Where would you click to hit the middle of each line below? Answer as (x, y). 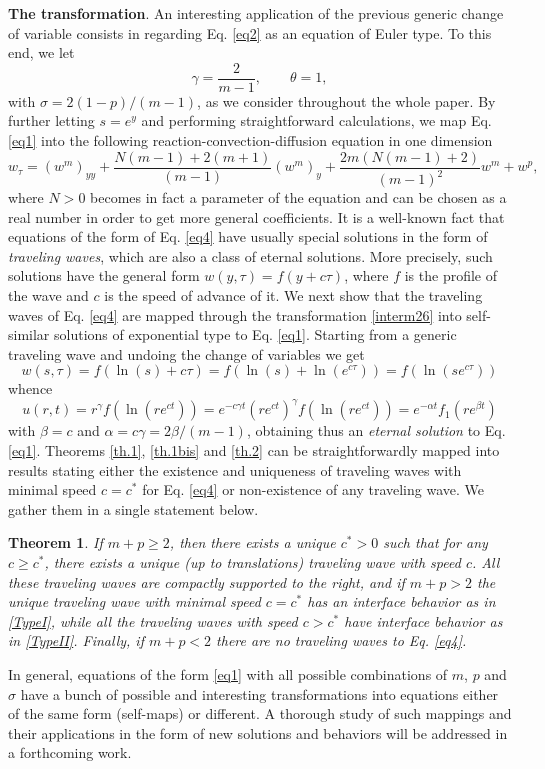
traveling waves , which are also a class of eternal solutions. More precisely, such (250, 255)
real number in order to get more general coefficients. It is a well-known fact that (256, 216)
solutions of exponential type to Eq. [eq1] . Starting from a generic (255, 334)
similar (29, 334)
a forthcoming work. (70, 752)
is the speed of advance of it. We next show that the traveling (293, 295)
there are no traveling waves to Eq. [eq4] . (341, 640)
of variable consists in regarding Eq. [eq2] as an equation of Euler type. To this (250, 32)
